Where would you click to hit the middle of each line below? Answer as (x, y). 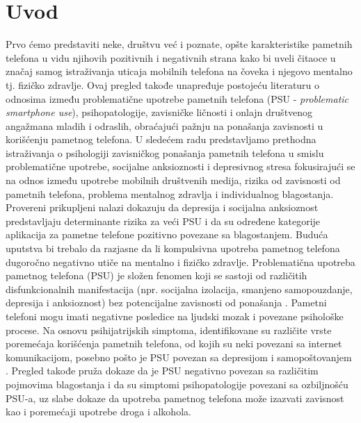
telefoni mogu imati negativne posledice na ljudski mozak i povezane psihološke (175, 316)
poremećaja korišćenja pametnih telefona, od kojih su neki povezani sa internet (174, 343)
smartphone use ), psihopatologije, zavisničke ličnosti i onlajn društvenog (159, 112)
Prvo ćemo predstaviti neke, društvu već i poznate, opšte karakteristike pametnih (179, 44)
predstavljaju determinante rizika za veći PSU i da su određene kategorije (163, 221)
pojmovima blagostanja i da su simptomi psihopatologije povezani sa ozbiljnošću (177, 384)
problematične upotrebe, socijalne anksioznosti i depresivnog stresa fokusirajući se (180, 166)
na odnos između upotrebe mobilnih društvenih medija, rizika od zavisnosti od (173, 180)
